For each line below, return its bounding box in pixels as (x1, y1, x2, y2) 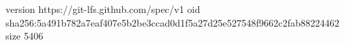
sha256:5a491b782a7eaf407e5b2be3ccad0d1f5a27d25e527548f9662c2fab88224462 (6, 15, 339, 29)
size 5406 (6, 29, 44, 43)
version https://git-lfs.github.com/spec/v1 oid (6, 2, 201, 16)
